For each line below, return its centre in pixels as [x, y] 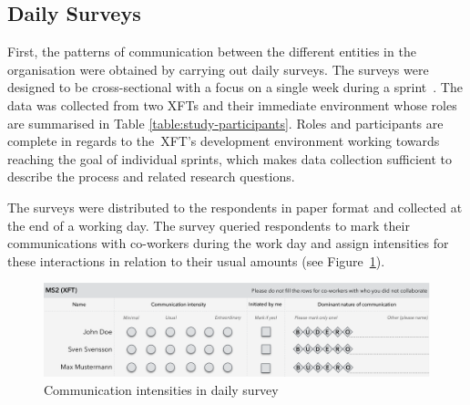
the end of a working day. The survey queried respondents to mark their [209, 225]
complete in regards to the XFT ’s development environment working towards [224, 141]
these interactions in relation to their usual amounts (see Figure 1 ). [196, 260]
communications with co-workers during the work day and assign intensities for [228, 243]
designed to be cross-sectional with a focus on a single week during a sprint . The [235, 87]
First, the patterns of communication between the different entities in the [212, 52]
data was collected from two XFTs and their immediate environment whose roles [232, 104]
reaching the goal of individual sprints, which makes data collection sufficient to [230, 158]
